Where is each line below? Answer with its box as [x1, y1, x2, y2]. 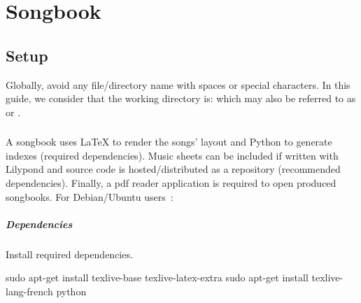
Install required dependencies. [6, 246, 133, 261]
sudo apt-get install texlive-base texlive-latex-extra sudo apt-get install [6, 270, 309, 285]
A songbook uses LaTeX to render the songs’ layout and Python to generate [6, 134, 332, 149]
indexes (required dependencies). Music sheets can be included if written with [6, 148, 339, 162]
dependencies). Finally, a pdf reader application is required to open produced [6, 176, 337, 190]
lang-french [6, 284, 53, 298]
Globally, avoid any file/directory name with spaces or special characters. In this [6, 77, 351, 92]
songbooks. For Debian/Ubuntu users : [6, 189, 174, 204]
